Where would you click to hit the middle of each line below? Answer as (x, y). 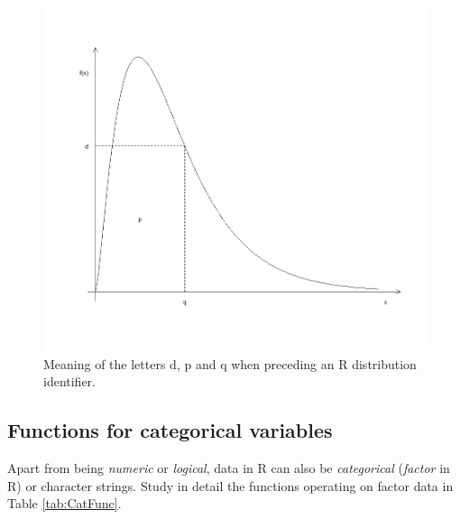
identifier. (70, 381)
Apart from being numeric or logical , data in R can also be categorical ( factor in (229, 467)
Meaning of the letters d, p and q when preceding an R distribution (230, 363)
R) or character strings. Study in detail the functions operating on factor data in (230, 485)
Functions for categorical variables (170, 430)
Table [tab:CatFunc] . (64, 503)
